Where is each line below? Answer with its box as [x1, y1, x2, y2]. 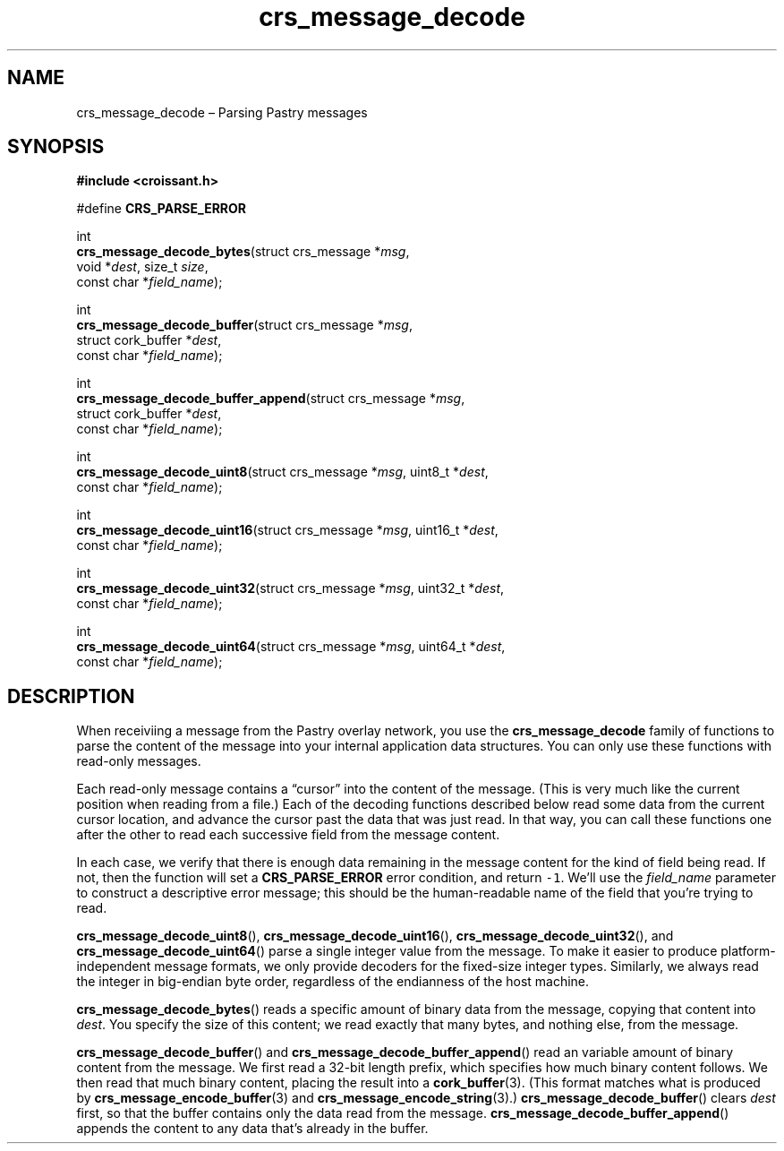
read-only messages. [76, 753, 201, 769]
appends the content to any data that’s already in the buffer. [76, 1121, 429, 1137]
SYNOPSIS [7, 135, 105, 159]
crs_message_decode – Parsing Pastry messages [76, 104, 368, 120]
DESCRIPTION [7, 684, 135, 708]
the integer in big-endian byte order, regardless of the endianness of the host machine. [76, 974, 590, 990]
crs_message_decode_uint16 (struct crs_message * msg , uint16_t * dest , [76, 522, 499, 538]
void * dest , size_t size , [76, 259, 209, 275]
